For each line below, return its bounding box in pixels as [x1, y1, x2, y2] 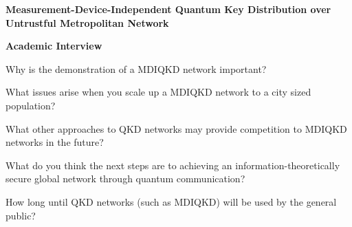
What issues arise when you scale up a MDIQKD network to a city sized [5, 85, 311, 99]
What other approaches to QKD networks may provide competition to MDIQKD [5, 121, 347, 136]
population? [5, 98, 56, 112]
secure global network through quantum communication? [5, 171, 245, 186]
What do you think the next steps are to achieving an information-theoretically [5, 158, 340, 172]
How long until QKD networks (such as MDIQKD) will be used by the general [5, 194, 337, 208]
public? [5, 208, 36, 222]
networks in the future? [5, 135, 104, 149]
